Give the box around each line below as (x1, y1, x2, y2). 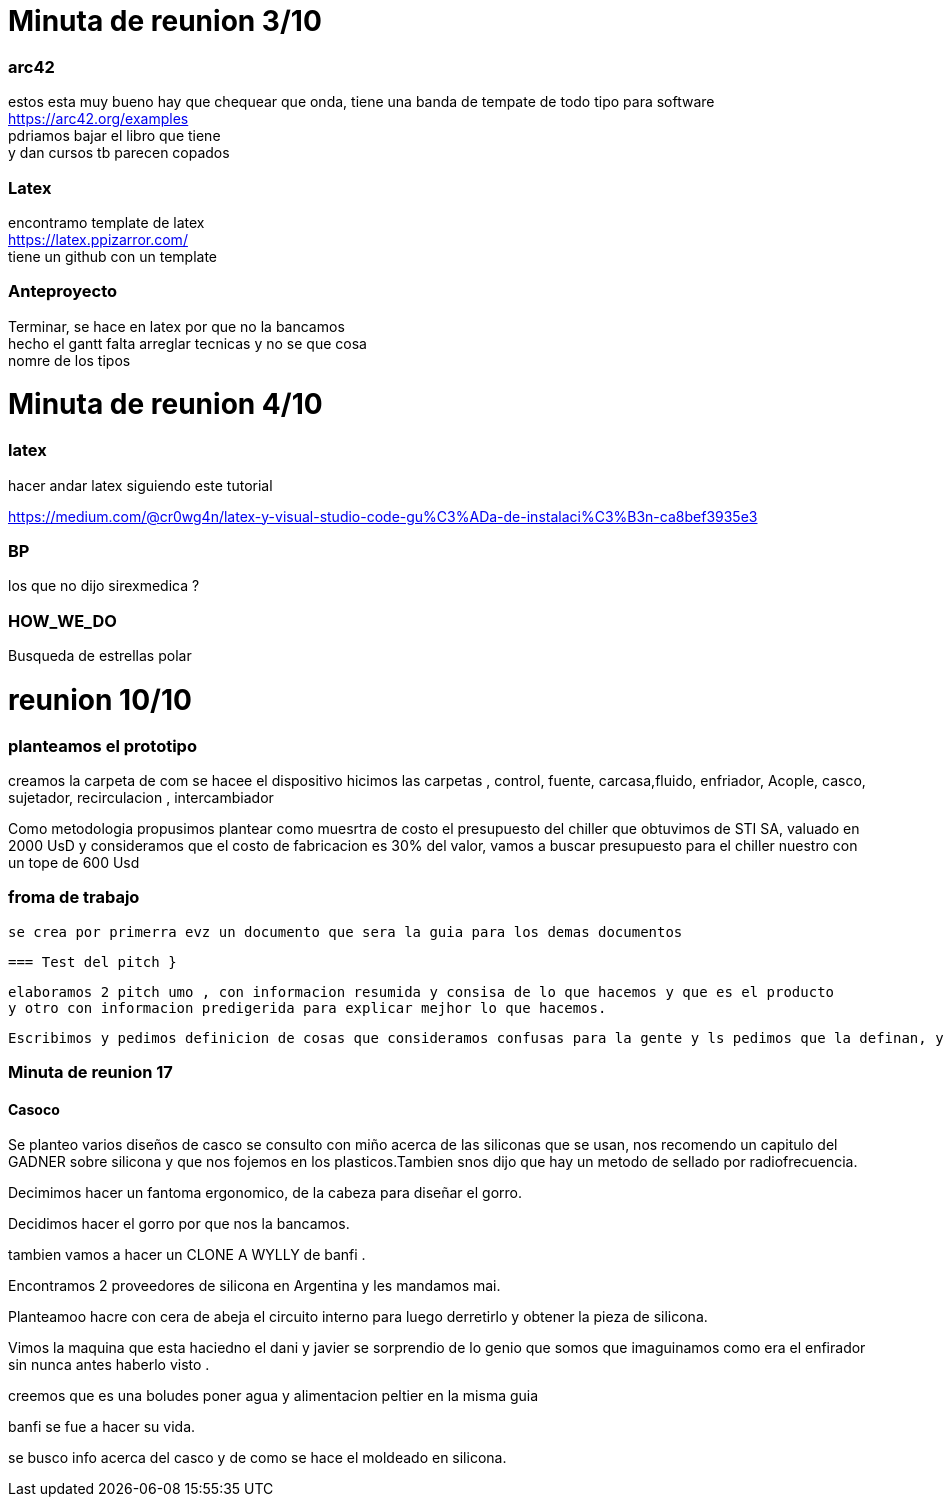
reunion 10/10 (8, 682, 192, 717)
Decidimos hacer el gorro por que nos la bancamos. (8, 1215, 350, 1233)
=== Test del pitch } (8, 953, 177, 970)
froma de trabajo (8, 887, 140, 908)
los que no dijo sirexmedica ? (8, 577, 200, 595)
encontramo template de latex (8, 213, 205, 231)
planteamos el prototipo (8, 735, 197, 756)
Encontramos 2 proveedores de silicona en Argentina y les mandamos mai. (8, 1277, 501, 1295)
